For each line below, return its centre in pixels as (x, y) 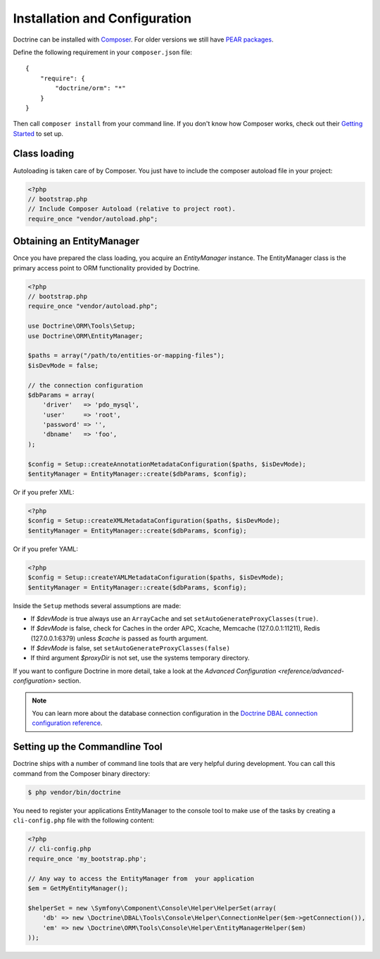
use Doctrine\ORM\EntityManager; (85, 336)
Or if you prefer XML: (44, 493)
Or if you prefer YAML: (46, 549)
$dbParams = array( (61, 395)
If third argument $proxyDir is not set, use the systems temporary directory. (140, 658)
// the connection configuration (85, 385)
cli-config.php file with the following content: (84, 820)
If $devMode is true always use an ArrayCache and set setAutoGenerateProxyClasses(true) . (175, 618)
